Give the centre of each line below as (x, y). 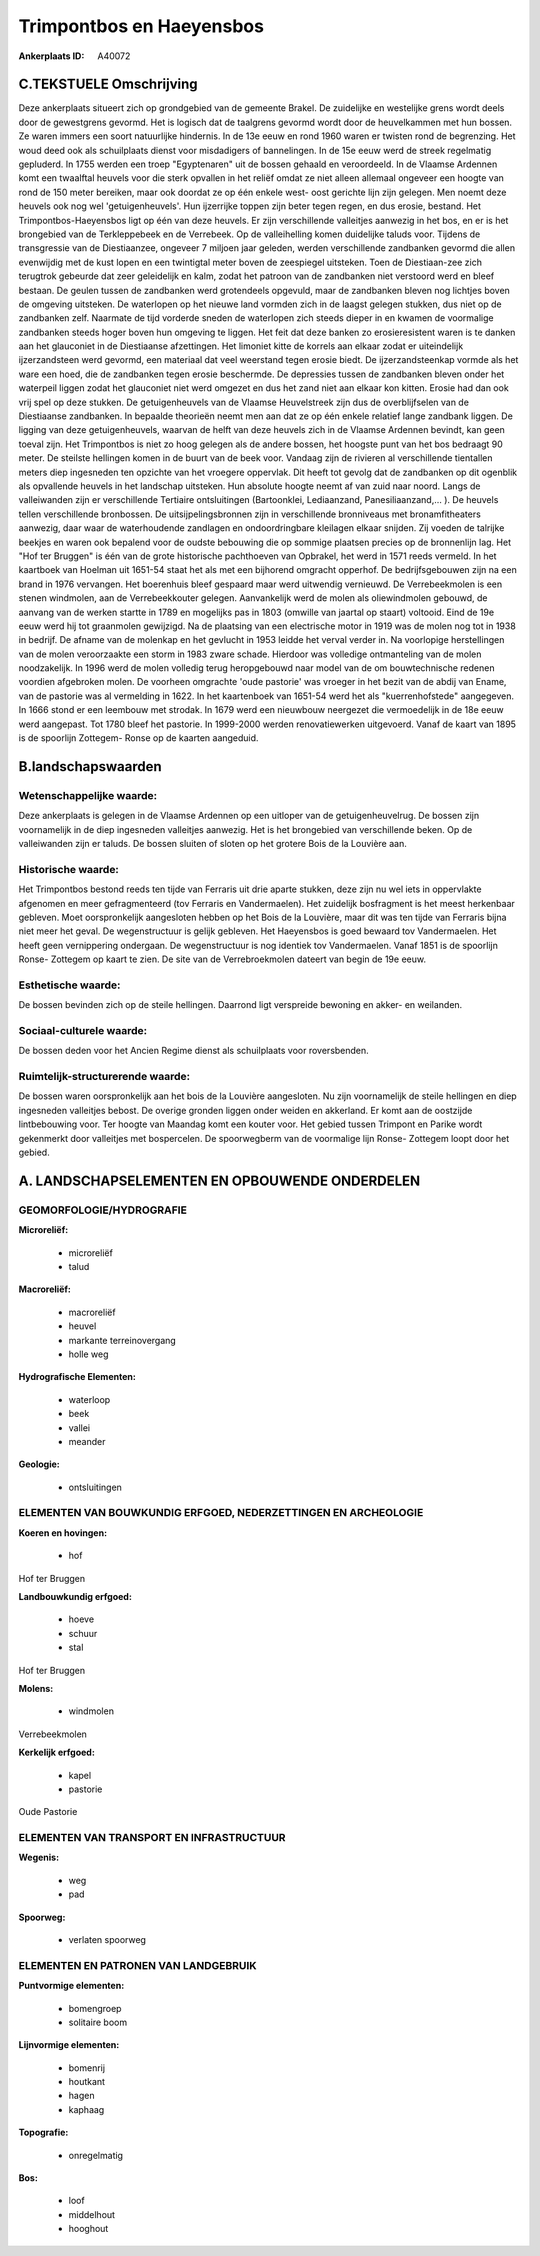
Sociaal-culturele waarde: (83, 1030)
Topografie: (43, 2132)
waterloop (89, 1399)
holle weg (88, 1354)
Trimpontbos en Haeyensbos (141, 26)
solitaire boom (98, 2022)
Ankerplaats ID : (51, 56)
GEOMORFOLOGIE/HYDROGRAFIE (102, 1210)
